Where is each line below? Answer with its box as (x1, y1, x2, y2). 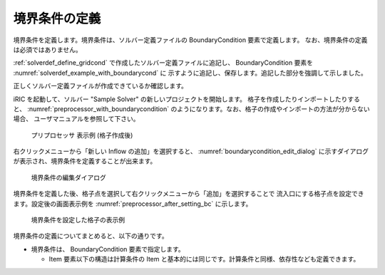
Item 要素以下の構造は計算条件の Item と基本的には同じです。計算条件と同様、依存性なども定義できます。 (48, 255, 360, 264)
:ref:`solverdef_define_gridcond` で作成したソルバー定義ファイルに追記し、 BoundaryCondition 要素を (13, 58, 314, 67)
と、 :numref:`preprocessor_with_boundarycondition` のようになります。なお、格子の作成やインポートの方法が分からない (13, 104, 370, 113)
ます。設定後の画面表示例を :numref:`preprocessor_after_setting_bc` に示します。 (13, 199, 252, 208)
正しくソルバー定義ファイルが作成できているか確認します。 (13, 82, 188, 90)
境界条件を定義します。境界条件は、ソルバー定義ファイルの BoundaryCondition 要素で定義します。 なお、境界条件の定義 (13, 36, 368, 44)
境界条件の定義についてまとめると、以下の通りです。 (13, 232, 168, 240)
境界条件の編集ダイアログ (31, 173, 106, 182)
